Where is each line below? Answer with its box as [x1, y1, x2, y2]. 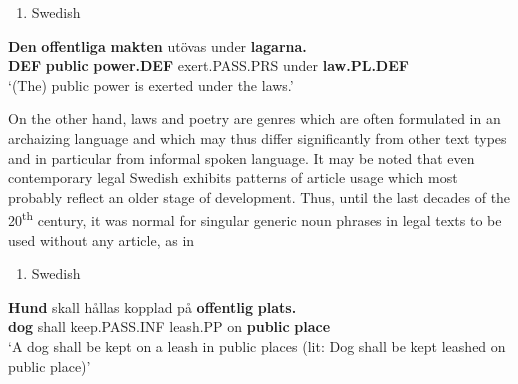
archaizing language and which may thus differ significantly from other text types [8, 127, 507, 148]
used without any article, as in [8, 229, 195, 250]
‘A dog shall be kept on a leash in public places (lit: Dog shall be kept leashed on [8, 335, 506, 356]
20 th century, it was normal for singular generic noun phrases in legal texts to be [8, 207, 502, 230]
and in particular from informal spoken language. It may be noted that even [8, 147, 475, 168]
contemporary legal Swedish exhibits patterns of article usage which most [8, 167, 458, 188]
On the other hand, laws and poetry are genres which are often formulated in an [8, 108, 501, 129]
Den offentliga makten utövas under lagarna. [8, 35, 307, 56]
